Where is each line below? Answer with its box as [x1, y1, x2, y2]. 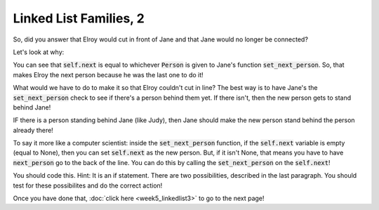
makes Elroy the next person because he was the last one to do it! [13, 70, 204, 79]
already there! [13, 126, 54, 134]
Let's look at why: [13, 48, 65, 56]
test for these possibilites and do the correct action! [13, 181, 163, 190]
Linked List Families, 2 [13, 11, 145, 26]
